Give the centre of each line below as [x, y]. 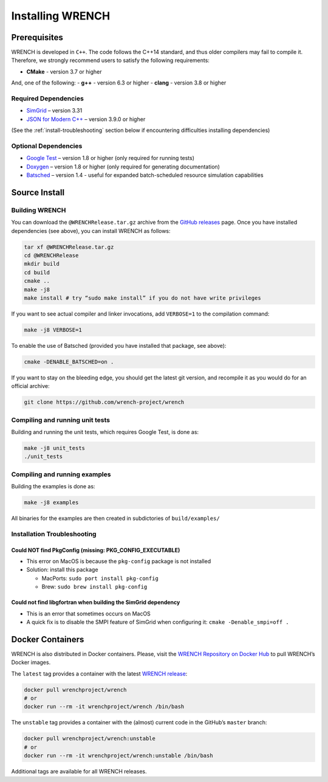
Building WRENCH [39, 210]
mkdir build [42, 264]
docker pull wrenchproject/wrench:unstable [90, 739]
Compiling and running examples [61, 474]
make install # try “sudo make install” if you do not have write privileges [142, 298]
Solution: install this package [62, 570]
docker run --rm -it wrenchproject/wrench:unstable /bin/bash [118, 756]
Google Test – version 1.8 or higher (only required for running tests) [110, 158]
